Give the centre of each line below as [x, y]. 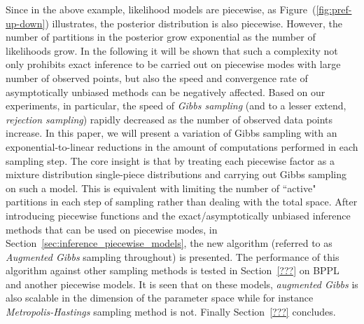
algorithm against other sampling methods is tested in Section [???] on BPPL [173, 270]
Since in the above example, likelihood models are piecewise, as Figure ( [161, 9]
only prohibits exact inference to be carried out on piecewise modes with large [173, 64]
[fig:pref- [334, 9]
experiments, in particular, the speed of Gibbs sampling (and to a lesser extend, [176, 106]
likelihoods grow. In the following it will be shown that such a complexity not [172, 50]
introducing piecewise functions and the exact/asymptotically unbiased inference [178, 215]
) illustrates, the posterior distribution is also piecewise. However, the [194, 23]
